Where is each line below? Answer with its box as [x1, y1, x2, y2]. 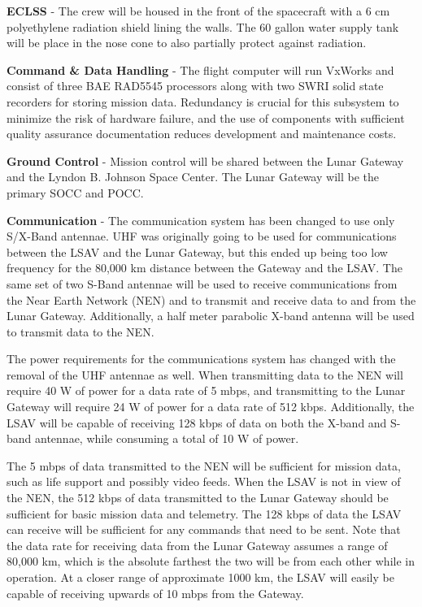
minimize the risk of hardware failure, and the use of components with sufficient [7, 109, 405, 126]
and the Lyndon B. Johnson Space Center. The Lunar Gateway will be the [7, 168, 379, 185]
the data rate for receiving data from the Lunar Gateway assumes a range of [7, 536, 388, 553]
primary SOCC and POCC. [7, 184, 144, 201]
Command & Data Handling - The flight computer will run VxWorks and [7, 61, 394, 78]
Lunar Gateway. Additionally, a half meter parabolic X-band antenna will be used [7, 307, 415, 324]
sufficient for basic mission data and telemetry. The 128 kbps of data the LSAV [7, 505, 402, 522]
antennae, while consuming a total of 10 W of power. [35, 430, 299, 447]
